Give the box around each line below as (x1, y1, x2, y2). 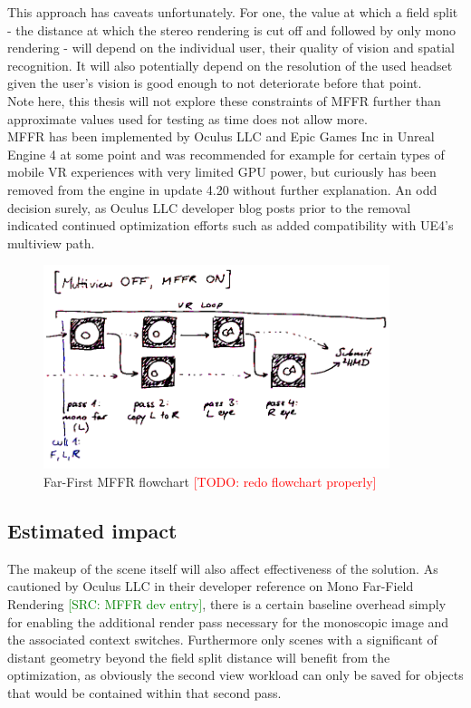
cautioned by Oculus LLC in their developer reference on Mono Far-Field (7, 577, 414, 596)
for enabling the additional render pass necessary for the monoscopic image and (7, 612, 449, 631)
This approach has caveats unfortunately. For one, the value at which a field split (7, 3, 458, 21)
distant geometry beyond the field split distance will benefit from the (7, 647, 390, 666)
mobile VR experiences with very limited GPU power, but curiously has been (7, 162, 437, 181)
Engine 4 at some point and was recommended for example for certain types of (7, 144, 445, 163)
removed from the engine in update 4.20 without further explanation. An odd (7, 179, 437, 199)
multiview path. (7, 233, 95, 252)
